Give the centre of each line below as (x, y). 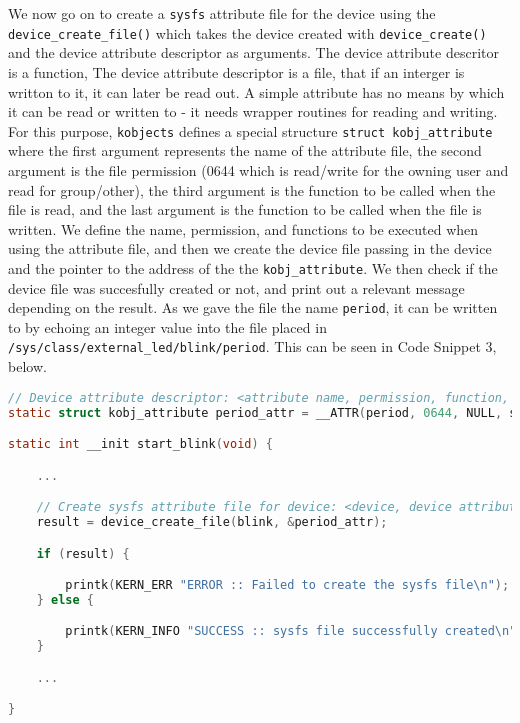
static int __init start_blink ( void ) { (140, 444)
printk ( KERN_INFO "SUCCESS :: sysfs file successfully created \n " (291, 631)
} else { (65, 599)
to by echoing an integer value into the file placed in (167, 326)
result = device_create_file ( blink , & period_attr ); (212, 522)
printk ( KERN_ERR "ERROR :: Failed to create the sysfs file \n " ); (287, 585)
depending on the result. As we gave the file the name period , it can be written (253, 307)
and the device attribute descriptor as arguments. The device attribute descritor (253, 52)
